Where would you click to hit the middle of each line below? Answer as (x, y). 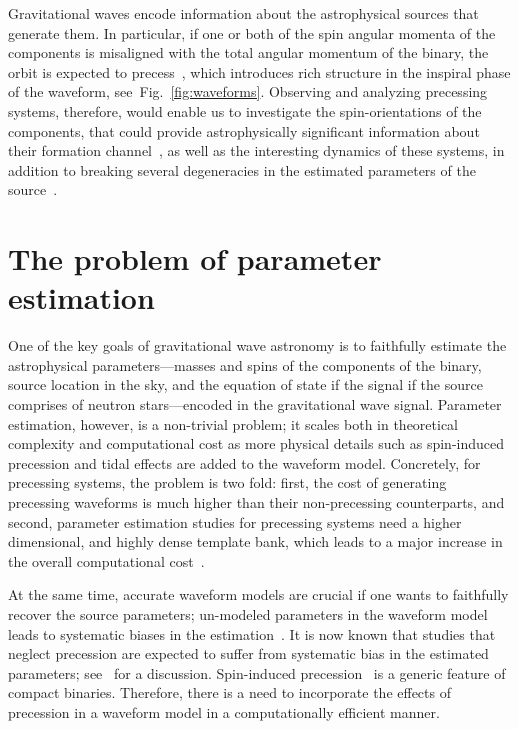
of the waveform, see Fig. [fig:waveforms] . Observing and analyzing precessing (248, 91)
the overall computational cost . (106, 560)
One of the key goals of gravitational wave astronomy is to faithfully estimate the (257, 345)
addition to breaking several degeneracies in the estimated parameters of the (242, 169)
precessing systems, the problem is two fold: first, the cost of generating (227, 482)
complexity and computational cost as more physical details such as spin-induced (256, 443)
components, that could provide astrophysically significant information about (244, 130)
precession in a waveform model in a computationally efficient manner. (224, 711)
